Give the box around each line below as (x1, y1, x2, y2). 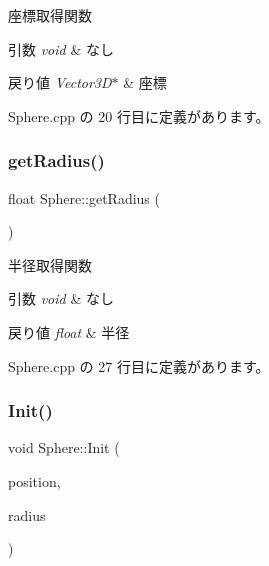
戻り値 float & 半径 (8, 321, 130, 342)
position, (8, 470, 61, 491)
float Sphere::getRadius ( (8, 187, 160, 208)
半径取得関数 (8, 254, 92, 275)
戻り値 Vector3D (8, 72, 112, 93)
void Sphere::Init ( (8, 437, 120, 458)
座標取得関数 (8, 5, 92, 25)
